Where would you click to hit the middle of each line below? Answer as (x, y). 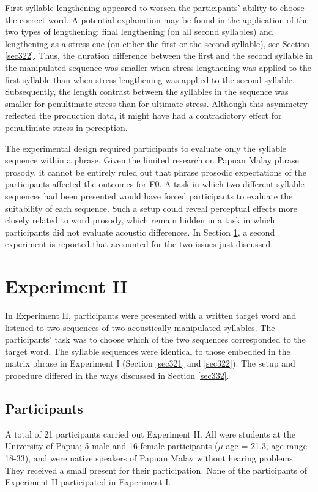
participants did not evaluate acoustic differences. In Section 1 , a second (140, 232)
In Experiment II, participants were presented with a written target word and (151, 315)
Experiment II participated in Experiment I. (88, 482)
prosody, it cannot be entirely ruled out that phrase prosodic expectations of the (156, 172)
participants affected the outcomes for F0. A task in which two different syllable (155, 184)
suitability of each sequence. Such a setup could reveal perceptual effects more (151, 208)
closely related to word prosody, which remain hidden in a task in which (140, 220)
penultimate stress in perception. (66, 127)
